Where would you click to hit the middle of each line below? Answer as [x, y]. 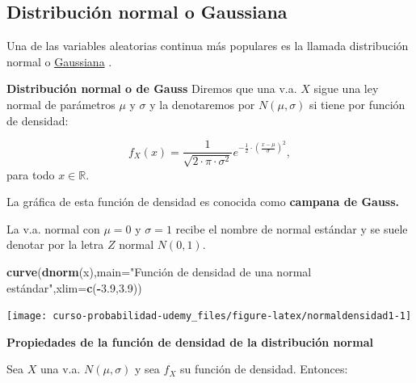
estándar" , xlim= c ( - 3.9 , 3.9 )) [74, 287]
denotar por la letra [55, 244]
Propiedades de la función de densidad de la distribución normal [190, 341]
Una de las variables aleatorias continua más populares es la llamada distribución [208, 46]
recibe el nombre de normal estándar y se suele [292, 228]
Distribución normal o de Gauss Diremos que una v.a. [152, 88]
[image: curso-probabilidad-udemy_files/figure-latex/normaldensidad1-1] [209, 316]
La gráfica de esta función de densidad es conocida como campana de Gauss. [203, 202]
